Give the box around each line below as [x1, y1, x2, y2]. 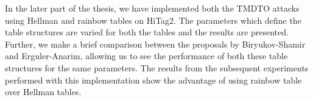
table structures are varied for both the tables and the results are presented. [5, 26, 289, 38]
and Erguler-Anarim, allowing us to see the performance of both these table [5, 49, 288, 62]
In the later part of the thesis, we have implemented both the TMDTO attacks [5, 2, 300, 14]
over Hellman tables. [5, 85, 82, 98]
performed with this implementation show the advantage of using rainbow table [5, 73, 302, 86]
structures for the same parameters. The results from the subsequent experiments [5, 61, 309, 74]
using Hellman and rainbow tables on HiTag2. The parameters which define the [5, 13, 301, 26]
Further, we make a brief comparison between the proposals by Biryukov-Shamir [5, 37, 306, 50]
